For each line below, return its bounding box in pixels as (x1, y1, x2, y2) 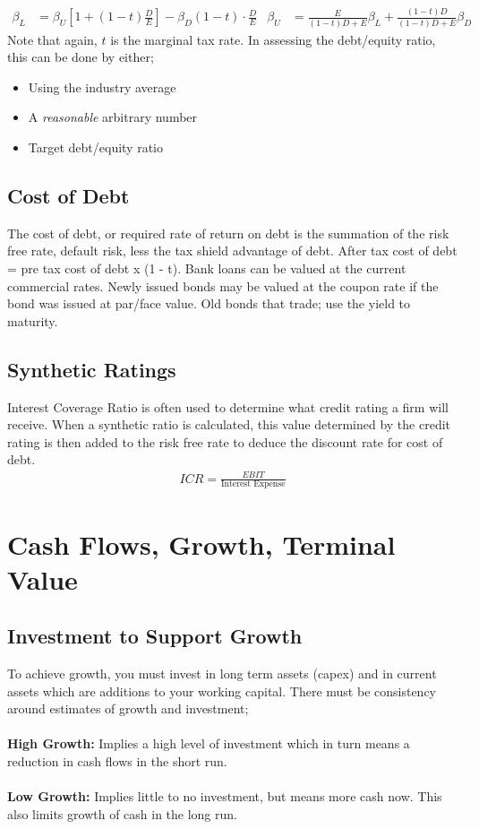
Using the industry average (28, 77, 176, 96)
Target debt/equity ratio (28, 138, 164, 157)
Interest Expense (220, 479, 286, 489)
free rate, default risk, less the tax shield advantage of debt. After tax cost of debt (7, 241, 458, 260)
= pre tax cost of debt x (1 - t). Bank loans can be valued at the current (7, 259, 406, 278)
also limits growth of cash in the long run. (7, 804, 237, 823)
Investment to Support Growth (7, 622, 303, 650)
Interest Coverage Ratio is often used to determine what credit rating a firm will (7, 397, 449, 416)
